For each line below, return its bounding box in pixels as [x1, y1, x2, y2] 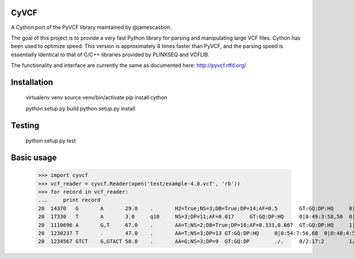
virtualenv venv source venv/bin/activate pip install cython [25, 94, 168, 101]
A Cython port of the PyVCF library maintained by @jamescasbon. [11, 24, 172, 31]
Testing [11, 120, 40, 130]
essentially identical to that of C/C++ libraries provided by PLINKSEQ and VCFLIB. [11, 51, 209, 58]
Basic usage [11, 153, 57, 163]
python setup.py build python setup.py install [25, 105, 136, 112]
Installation [11, 77, 53, 87]
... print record [38, 197, 101, 203]
